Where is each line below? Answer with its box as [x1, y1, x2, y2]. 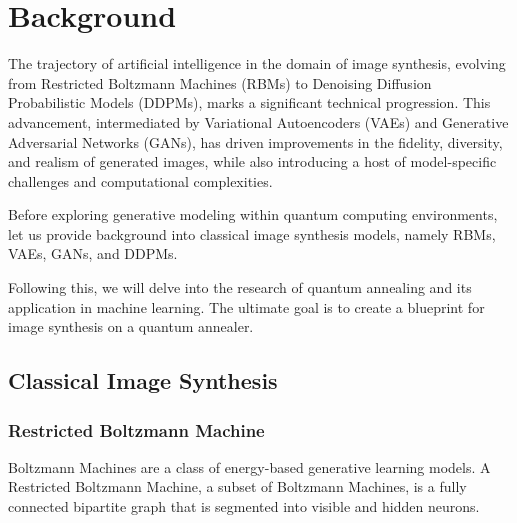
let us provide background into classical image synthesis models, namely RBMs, [8, 223, 496, 244]
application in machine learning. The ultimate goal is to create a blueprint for [8, 296, 485, 317]
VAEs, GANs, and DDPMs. [8, 243, 178, 264]
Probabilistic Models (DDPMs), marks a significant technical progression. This [8, 92, 491, 113]
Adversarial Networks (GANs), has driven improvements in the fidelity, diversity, [8, 131, 503, 152]
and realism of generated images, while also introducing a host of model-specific [8, 151, 497, 172]
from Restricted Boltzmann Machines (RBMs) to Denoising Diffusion [8, 72, 432, 93]
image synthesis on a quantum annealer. [8, 316, 254, 337]
